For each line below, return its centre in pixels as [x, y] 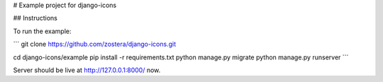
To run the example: [42, 31]
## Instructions [35, 18]
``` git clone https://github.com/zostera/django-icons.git [95, 44]
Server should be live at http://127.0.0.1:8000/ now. [87, 70]
